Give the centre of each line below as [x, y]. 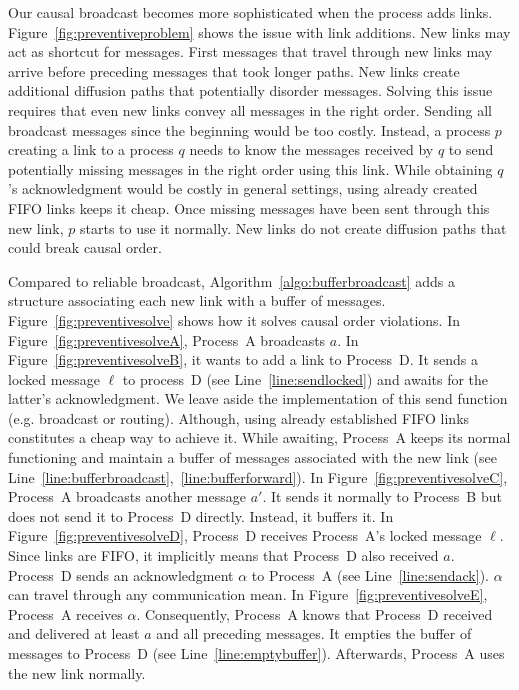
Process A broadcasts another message [127, 496]
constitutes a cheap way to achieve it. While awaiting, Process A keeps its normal [259, 437]
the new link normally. [77, 672]
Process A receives [65, 613]
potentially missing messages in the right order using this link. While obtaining [250, 168]
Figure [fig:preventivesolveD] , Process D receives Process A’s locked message [245, 535]
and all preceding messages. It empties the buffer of [314, 633]
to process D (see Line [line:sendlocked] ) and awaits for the [305, 378]
